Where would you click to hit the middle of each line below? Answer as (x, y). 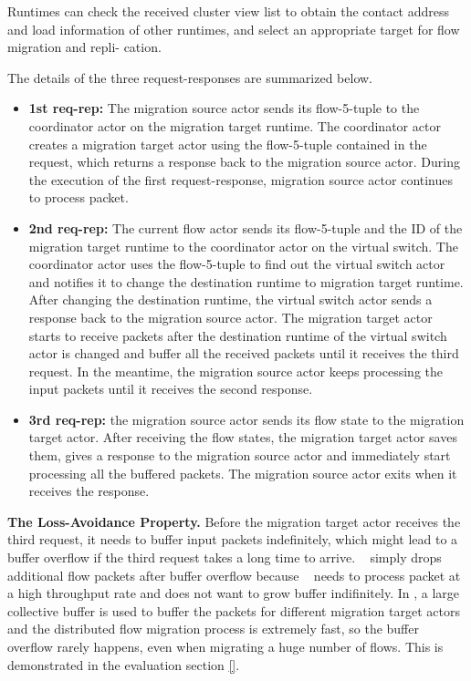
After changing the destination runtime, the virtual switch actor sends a (230, 299)
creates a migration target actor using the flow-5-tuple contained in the (228, 144)
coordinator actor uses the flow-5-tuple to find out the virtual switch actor (237, 264)
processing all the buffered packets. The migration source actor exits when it (243, 473)
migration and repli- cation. (84, 47)
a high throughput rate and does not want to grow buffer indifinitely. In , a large (233, 593)
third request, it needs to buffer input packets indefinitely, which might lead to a (233, 539)
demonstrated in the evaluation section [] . (124, 664)
